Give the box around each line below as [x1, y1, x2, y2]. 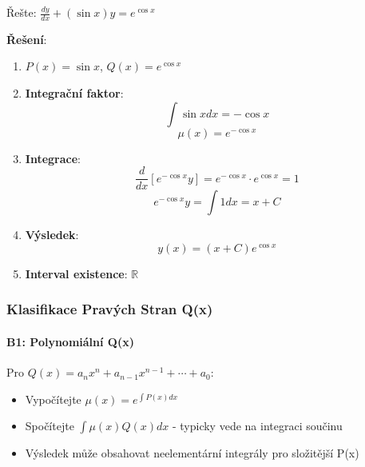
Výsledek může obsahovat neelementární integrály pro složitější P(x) [25, 445, 359, 461]
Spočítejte [25, 417, 74, 434]
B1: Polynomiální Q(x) [6, 333, 134, 349]
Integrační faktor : [25, 85, 124, 102]
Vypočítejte [25, 390, 81, 407]
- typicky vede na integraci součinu [172, 417, 343, 434]
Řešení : [6, 30, 47, 47]
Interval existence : [25, 265, 128, 281]
